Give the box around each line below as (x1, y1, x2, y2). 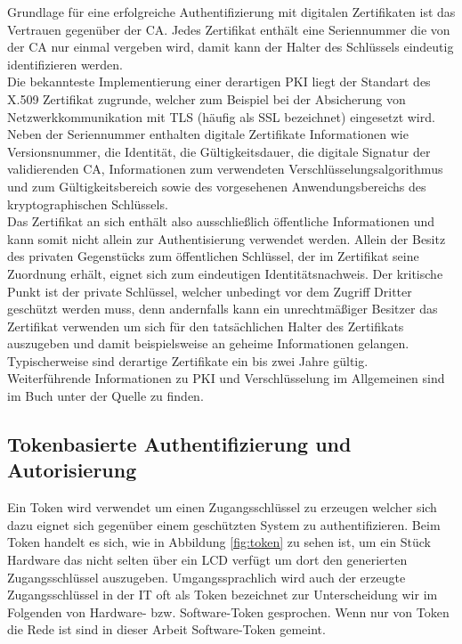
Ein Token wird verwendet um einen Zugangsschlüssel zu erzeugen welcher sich (7, 498, 437, 517)
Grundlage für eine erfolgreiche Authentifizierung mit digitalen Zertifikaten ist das (7, 3, 456, 20)
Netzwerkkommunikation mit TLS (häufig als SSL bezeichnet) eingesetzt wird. (7, 107, 435, 126)
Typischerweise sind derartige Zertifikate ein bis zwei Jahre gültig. (7, 351, 369, 370)
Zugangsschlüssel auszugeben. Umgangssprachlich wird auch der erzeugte (7, 567, 406, 586)
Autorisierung (7, 456, 137, 484)
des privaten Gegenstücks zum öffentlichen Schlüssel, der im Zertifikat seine (7, 247, 419, 265)
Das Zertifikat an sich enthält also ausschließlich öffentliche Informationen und (7, 212, 435, 231)
